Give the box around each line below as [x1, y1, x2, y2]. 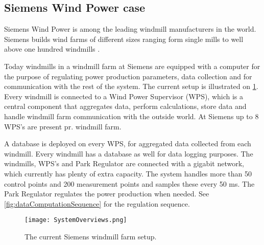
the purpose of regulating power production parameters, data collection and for [4, 71, 252, 81]
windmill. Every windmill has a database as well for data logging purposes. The [4, 148, 253, 159]
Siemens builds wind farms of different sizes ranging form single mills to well [4, 33, 244, 44]
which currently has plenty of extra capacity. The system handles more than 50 [4, 168, 252, 179]
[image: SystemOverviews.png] [25, 216, 127, 224]
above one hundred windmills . [4, 43, 100, 54]
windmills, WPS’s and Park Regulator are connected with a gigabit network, [4, 158, 244, 169]
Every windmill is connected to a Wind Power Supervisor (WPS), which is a [4, 91, 244, 101]
